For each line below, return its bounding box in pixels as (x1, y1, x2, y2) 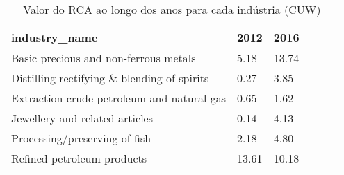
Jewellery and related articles (11, 110, 153, 126)
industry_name (11, 29, 98, 45)
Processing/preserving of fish (11, 130, 151, 146)
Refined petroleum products (11, 150, 147, 166)
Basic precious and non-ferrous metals (11, 50, 196, 66)
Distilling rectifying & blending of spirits (11, 70, 209, 86)
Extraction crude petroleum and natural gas (11, 90, 226, 106)
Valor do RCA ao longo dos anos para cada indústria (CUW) (23, 1, 321, 17)
